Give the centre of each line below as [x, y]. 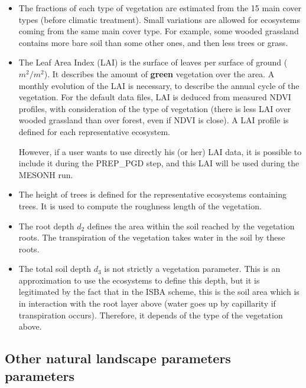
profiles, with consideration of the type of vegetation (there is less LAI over [155, 108]
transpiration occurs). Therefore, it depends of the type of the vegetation [151, 315]
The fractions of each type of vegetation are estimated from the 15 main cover [160, 8]
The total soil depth [55, 269]
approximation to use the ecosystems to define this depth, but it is [139, 280]
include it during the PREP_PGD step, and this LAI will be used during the [159, 163]
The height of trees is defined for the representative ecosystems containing [153, 194]
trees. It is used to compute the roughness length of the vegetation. [140, 205]
